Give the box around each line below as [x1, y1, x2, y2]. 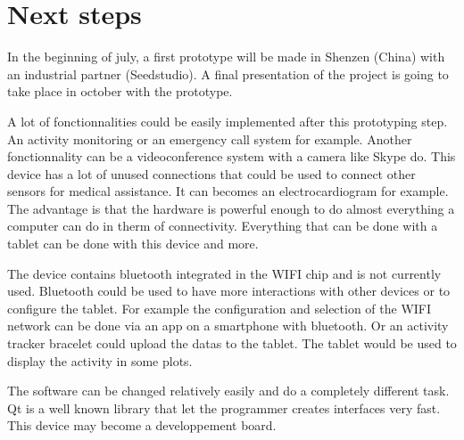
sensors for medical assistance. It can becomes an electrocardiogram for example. [7, 182, 449, 200]
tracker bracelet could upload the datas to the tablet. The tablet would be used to [7, 334, 457, 353]
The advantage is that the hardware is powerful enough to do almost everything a [7, 199, 455, 217]
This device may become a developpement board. [7, 416, 277, 435]
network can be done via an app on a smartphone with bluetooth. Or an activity [7, 316, 449, 335]
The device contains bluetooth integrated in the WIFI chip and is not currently [7, 264, 442, 282]
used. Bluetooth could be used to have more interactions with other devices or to [7, 281, 451, 300]
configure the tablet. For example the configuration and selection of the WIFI [7, 298, 432, 317]
